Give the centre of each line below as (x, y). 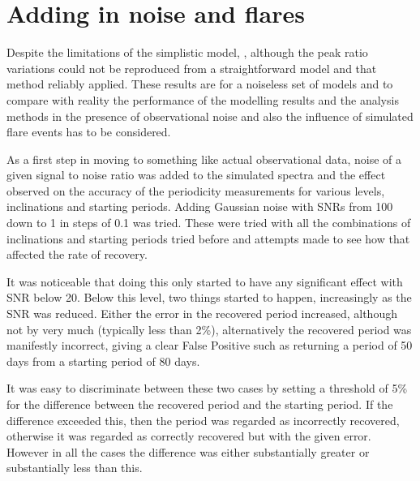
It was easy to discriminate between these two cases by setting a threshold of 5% (207, 388)
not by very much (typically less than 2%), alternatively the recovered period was (209, 329)
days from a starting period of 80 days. (103, 361)
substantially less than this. (75, 468)
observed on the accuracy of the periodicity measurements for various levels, (196, 190)
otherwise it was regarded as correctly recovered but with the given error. (189, 436)
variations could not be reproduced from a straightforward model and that (192, 68)
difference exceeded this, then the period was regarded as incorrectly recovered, (203, 420)
